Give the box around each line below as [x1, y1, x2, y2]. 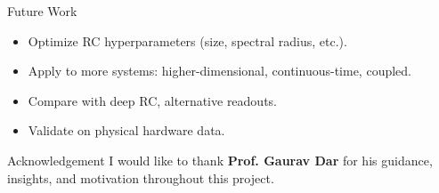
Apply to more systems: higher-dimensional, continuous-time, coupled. [28, 61, 411, 80]
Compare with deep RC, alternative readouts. [28, 91, 278, 109]
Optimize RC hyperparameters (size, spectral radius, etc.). [28, 31, 347, 50]
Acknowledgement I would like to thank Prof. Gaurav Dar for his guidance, [7, 150, 433, 169]
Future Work [7, 2, 77, 20]
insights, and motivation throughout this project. [7, 168, 274, 187]
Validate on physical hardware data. [28, 121, 225, 140]
